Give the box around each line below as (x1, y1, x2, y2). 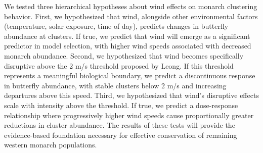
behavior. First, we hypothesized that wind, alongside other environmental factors (4, 11, 258, 21)
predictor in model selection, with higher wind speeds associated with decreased (4, 40, 251, 51)
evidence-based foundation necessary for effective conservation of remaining (4, 129, 237, 140)
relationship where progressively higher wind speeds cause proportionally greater (4, 110, 254, 120)
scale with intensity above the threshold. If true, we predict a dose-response (4, 99, 238, 110)
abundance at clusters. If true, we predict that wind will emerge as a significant (4, 30, 250, 41)
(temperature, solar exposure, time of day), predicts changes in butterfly (4, 21, 229, 31)
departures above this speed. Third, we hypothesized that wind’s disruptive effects (4, 90, 259, 100)
